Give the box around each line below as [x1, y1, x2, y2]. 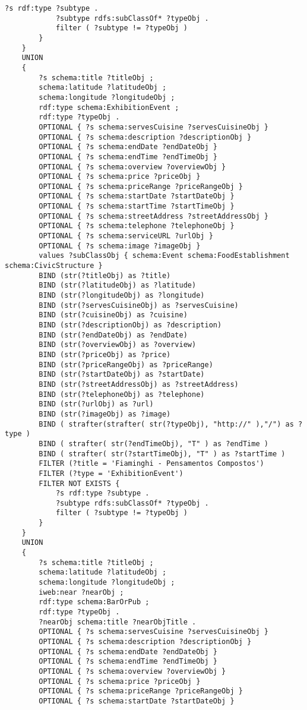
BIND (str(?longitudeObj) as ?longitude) [39, 291, 205, 300]
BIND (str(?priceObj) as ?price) [39, 350, 171, 359]
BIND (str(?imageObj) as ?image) [39, 409, 171, 418]
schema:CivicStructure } [5, 261, 103, 270]
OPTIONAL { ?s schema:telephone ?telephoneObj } [39, 222, 235, 231]
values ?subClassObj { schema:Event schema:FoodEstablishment [39, 251, 290, 260]
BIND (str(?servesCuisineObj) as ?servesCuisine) [39, 301, 239, 310]
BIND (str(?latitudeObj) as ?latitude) [39, 281, 197, 290]
